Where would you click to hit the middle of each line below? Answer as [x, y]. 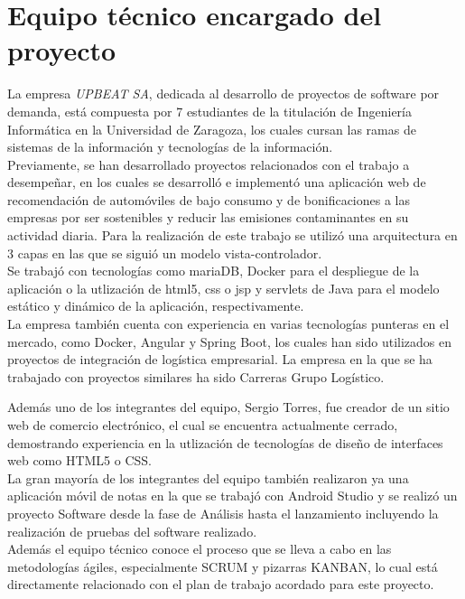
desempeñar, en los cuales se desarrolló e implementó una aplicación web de [217, 182]
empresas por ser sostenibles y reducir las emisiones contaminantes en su [208, 217]
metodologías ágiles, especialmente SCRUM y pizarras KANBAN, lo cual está [223, 566]
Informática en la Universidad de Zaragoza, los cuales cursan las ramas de [212, 129]
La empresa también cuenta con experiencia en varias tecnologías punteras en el [228, 324]
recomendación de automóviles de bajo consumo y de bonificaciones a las [209, 199]
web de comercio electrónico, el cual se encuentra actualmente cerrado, [203, 425]
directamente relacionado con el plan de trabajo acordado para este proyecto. [221, 584]
